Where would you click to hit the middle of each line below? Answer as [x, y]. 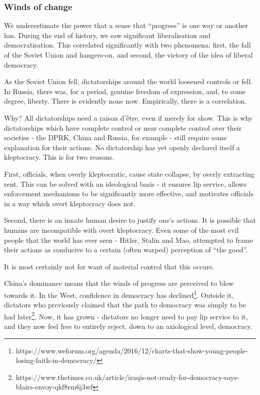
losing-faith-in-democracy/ [56, 360]
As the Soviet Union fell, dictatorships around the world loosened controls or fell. [128, 81]
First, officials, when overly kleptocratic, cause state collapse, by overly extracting [129, 173]
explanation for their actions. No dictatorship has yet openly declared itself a [122, 147]
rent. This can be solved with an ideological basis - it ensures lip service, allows [125, 183]
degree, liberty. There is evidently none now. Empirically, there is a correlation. [125, 101]
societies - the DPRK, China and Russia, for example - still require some [115, 137]
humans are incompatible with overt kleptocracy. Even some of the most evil [121, 230]
